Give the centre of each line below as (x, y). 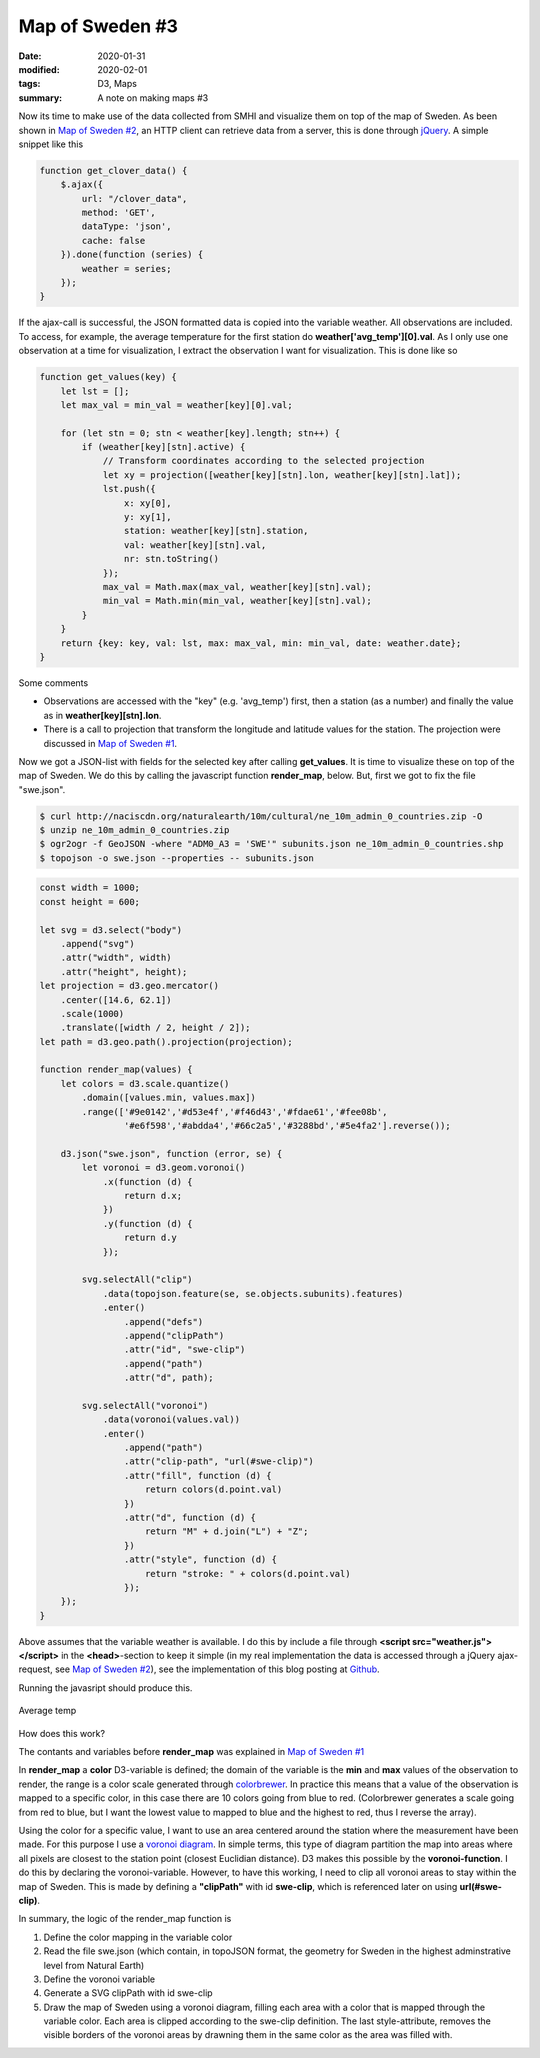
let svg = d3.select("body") (111, 929)
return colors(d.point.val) (214, 1489)
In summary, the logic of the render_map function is (125, 1919)
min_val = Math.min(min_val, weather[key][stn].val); (237, 601)
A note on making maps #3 (153, 97)
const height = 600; (89, 901)
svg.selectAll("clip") (137, 1279)
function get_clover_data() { (113, 170)
